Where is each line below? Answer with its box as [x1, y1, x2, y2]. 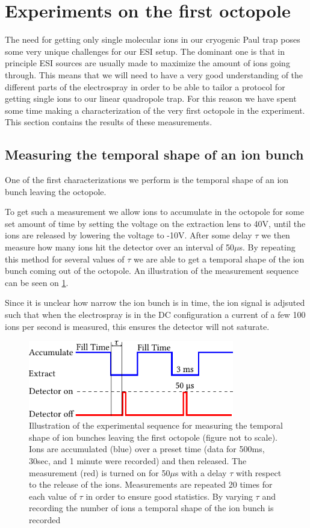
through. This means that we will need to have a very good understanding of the [5, 68, 303, 81]
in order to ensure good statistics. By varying [85, 489, 253, 502]
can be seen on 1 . [5, 276, 69, 288]
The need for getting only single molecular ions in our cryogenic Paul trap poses [5, 33, 300, 46]
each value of [29, 489, 76, 502]
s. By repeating [239, 241, 296, 253]
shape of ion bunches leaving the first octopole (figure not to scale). [29, 430, 277, 443]
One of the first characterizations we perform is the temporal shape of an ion [5, 173, 289, 186]
